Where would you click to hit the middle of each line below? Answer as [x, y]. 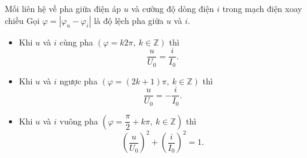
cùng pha [76, 42]
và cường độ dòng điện [173, 8]
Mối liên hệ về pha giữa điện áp [63, 8]
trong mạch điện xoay [262, 8]
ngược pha [78, 80]
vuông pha [79, 121]
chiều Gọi [22, 20]
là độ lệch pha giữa [129, 20]
